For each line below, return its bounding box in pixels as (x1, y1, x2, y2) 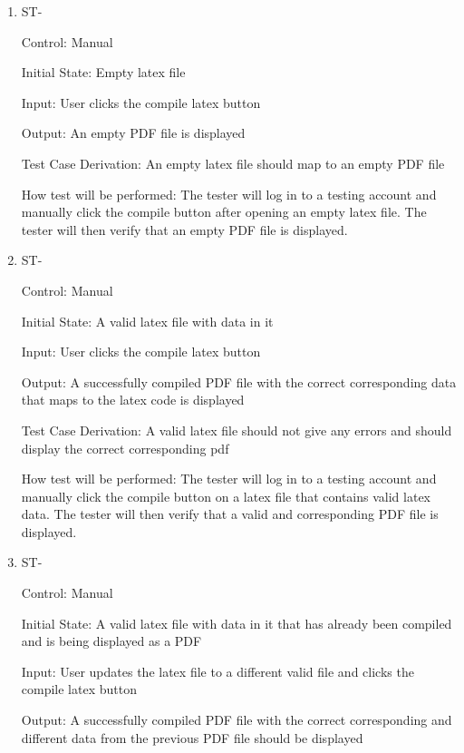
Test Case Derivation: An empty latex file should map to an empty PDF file (21, 153, 445, 172)
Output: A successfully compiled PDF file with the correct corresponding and (21, 710, 452, 729)
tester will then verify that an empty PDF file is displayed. (21, 220, 348, 239)
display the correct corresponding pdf (21, 438, 229, 457)
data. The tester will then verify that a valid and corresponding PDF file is (21, 504, 439, 523)
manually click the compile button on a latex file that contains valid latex (21, 486, 430, 505)
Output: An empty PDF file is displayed (21, 123, 246, 142)
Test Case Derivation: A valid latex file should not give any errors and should (21, 420, 452, 439)
